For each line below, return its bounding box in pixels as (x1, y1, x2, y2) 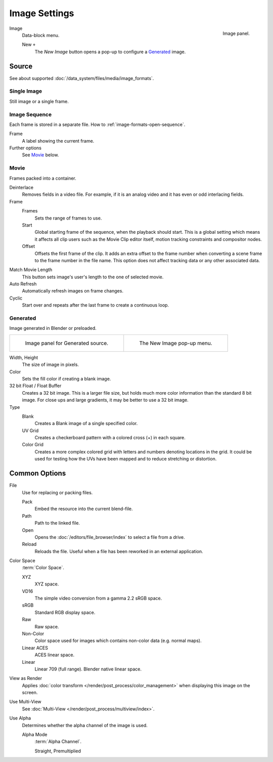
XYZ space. (34, 581, 59, 587)
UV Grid (22, 428, 39, 434)
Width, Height (9, 354, 38, 360)
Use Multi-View (9, 699, 41, 705)
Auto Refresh (9, 281, 37, 287)
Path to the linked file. (34, 520, 80, 526)
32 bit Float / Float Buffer (9, 383, 62, 389)
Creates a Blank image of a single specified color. (34, 420, 138, 427)
